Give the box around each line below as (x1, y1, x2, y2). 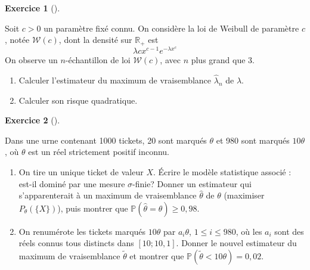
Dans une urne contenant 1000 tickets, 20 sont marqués (5, 134, 207, 146)
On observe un (5, 54, 58, 66)
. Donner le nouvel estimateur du (176, 237, 297, 249)
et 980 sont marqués (216, 134, 290, 146)
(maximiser (224, 189, 265, 201)
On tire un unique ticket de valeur (18, 166, 144, 178)
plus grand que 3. (191, 54, 255, 66)
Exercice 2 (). (5, 114, 60, 126)
